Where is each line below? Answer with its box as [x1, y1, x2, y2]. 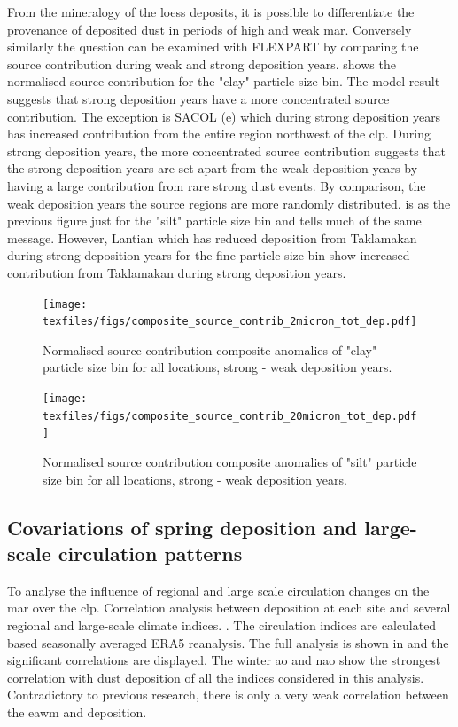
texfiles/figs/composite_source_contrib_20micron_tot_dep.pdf [43, 409, 417, 423]
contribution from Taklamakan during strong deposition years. [7, 263, 346, 281]
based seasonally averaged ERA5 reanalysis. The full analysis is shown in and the [7, 633, 449, 652]
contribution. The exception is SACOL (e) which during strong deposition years [7, 107, 441, 125]
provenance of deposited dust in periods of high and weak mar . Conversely [7, 20, 412, 38]
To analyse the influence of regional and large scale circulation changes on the [7, 581, 430, 599]
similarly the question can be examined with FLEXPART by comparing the [7, 37, 419, 56]
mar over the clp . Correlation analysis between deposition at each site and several [7, 598, 451, 617]
